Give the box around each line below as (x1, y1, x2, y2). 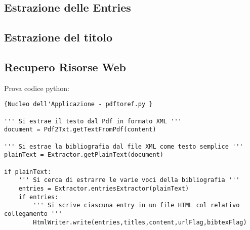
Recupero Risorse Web (4, 59, 127, 74)
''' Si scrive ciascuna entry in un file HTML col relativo (33, 202, 240, 209)
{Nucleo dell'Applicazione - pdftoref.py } (4, 101, 153, 108)
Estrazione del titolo (4, 29, 113, 45)
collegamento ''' (4, 210, 62, 217)
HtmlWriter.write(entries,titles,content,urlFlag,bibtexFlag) (33, 218, 247, 226)
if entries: (18, 193, 59, 201)
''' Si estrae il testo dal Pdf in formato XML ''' (4, 117, 182, 125)
